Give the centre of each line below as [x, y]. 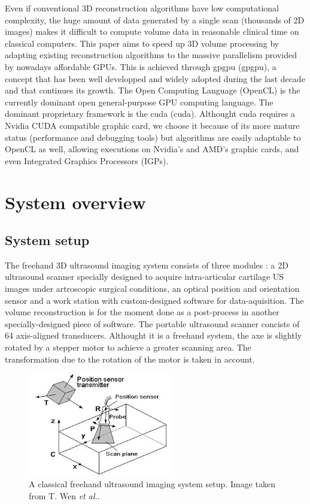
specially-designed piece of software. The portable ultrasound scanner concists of [152, 323]
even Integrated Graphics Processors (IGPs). [87, 160]
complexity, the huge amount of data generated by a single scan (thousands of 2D [155, 19]
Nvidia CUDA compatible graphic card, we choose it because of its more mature [152, 125]
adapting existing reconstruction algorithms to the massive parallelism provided [151, 55]
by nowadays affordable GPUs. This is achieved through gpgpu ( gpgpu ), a [141, 66]
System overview [75, 202]
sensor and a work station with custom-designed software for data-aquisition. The [154, 300]
